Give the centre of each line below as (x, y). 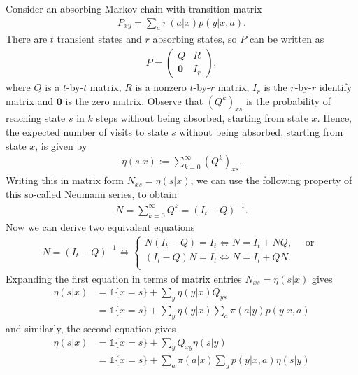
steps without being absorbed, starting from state (202, 118)
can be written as (287, 39)
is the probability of (288, 100)
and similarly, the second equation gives (91, 328)
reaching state (36, 118)
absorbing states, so (195, 39)
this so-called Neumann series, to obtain (91, 193)
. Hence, (335, 118)
